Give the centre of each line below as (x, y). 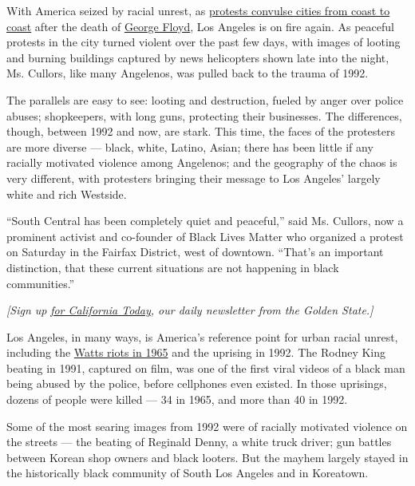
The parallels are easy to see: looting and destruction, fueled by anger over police (205, 99)
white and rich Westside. (67, 194)
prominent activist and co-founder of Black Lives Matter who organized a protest (205, 236)
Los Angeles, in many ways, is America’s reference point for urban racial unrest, (202, 336)
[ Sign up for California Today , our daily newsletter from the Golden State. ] (190, 310)
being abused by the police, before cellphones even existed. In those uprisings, (197, 383)
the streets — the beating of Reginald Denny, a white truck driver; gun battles (199, 442)
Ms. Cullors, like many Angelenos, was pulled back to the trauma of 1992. (188, 73)
